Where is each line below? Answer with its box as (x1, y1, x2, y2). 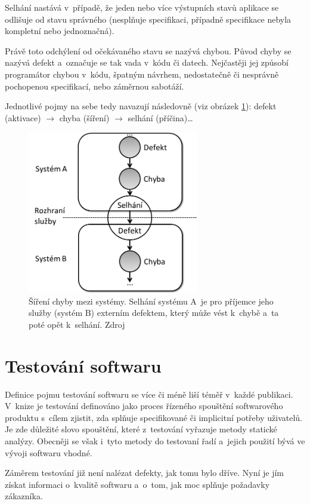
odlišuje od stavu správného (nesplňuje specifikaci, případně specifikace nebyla (5, 13, 292, 25)
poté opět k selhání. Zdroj (29, 318, 125, 330)
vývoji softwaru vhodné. (5, 446, 92, 459)
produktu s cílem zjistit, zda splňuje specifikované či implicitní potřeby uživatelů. (5, 411, 302, 423)
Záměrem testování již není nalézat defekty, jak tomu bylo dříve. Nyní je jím (5, 466, 284, 479)
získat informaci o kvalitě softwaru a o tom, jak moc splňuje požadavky (5, 478, 270, 490)
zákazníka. (5, 490, 43, 502)
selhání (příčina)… (128, 111, 193, 124)
